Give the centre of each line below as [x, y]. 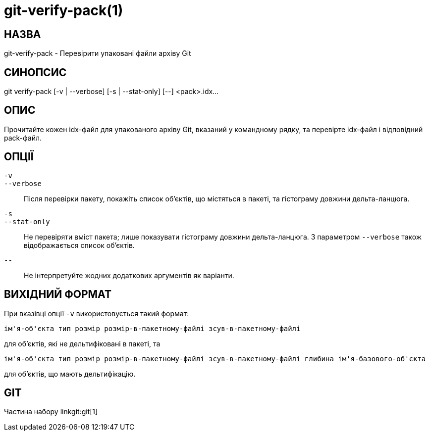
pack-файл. [23, 138]
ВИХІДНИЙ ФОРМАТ [58, 294]
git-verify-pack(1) [64, 10]
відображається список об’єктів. [79, 245]
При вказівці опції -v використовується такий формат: [97, 313]
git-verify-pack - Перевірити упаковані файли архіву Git [98, 53]
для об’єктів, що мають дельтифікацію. [70, 374]
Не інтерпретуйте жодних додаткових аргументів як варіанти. [129, 275]
